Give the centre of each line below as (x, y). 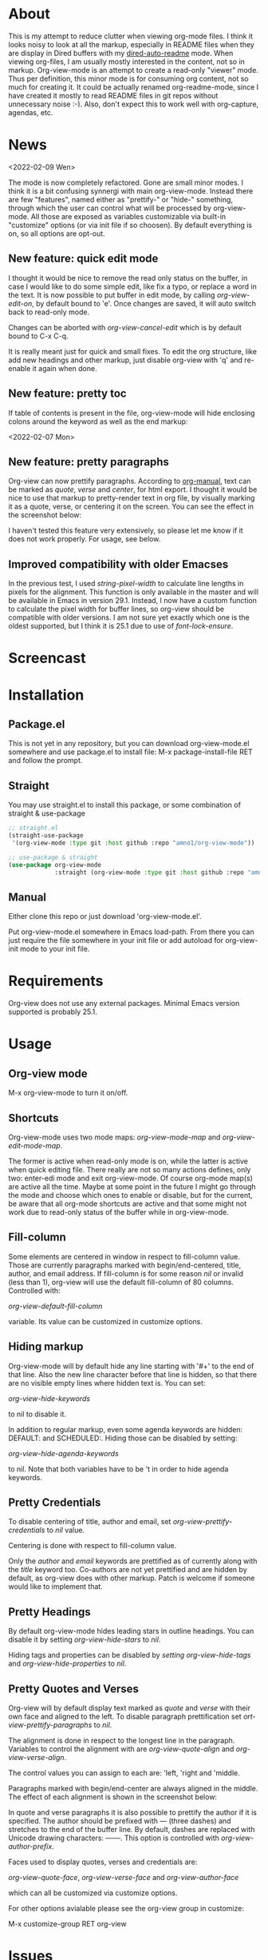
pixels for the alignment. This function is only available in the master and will (134, 592)
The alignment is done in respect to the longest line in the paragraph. (122, 1740)
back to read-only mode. (49, 312)
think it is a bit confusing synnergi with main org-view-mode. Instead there (131, 191)
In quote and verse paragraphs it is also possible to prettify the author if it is (133, 1812)
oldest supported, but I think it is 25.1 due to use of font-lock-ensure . (121, 626)
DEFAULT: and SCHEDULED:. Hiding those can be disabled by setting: (123, 1438)
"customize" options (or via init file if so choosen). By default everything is (130, 225)
